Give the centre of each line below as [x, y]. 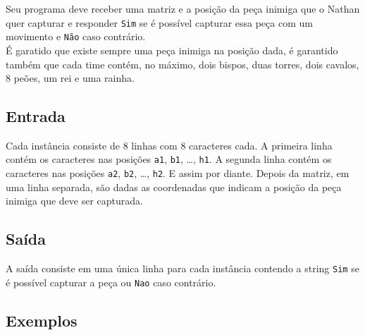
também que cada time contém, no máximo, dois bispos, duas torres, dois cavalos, [182, 64]
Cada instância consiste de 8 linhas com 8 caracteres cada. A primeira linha [169, 145]
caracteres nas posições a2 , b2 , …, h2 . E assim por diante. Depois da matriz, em [178, 173]
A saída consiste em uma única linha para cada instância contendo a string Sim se [182, 268]
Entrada [36, 116]
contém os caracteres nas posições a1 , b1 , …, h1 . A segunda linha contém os [169, 159]
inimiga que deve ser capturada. [74, 201]
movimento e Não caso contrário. [76, 36]
